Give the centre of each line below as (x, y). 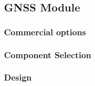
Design (18, 77)
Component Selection (48, 54)
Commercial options (45, 32)
